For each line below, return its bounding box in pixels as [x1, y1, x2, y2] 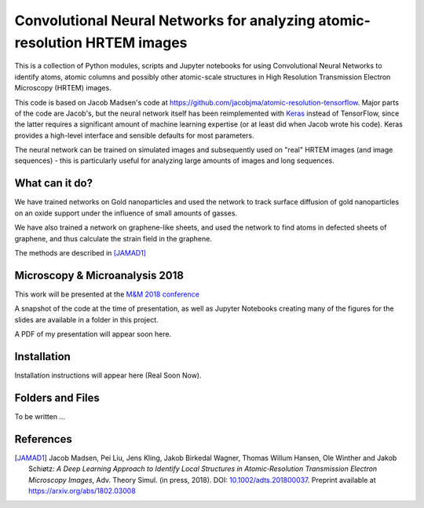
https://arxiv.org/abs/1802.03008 [28, 486, 137, 495]
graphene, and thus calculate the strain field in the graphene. [14, 234, 212, 243]
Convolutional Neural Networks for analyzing [14, 12, 316, 29]
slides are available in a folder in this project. [14, 315, 159, 324]
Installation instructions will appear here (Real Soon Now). [14, 370, 202, 380]
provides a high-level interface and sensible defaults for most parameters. [14, 131, 254, 140]
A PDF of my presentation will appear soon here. [14, 329, 172, 339]
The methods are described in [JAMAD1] [14, 248, 147, 257]
